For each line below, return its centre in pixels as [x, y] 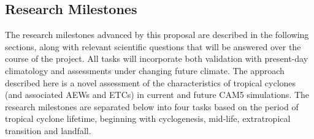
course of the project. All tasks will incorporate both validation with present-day [157, 58]
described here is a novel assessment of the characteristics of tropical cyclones [151, 82]
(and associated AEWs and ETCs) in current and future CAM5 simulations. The [157, 95]
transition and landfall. [48, 130]
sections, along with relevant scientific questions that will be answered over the [153, 46]
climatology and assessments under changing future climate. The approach [145, 70]
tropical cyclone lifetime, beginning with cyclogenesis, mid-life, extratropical [148, 118]
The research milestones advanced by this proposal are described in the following [157, 35]
